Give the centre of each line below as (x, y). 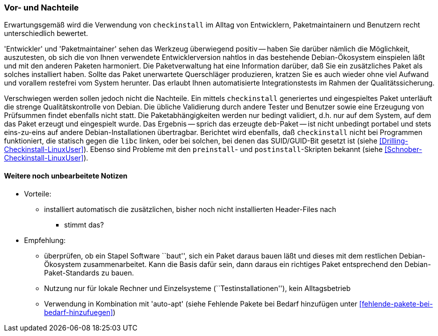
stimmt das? (84, 224)
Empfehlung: (45, 240)
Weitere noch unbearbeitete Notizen (66, 175)
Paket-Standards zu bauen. (89, 272)
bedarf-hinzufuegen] (79, 312)
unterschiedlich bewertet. (46, 33)
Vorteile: (38, 193)
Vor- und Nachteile (42, 7)
